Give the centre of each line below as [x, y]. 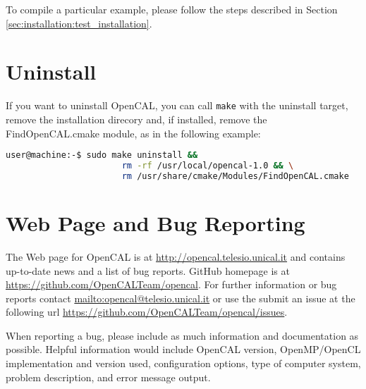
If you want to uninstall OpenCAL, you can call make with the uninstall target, [177, 105]
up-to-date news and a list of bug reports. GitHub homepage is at [148, 270]
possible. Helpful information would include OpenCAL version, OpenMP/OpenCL [183, 349]
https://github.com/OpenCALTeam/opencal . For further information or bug [171, 284]
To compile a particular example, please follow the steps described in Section [172, 9]
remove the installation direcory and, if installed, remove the [136, 119]
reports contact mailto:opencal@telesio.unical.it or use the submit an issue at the [181, 298]
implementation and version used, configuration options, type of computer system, [183, 363]
